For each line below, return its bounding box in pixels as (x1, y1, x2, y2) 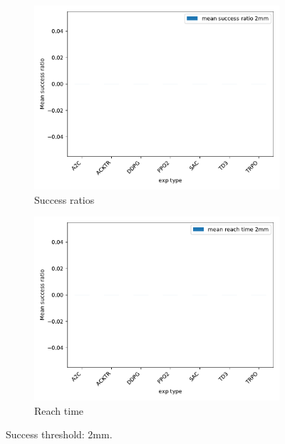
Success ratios (34, 192, 95, 207)
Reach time (34, 403, 84, 418)
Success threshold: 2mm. (6, 427, 113, 442)
